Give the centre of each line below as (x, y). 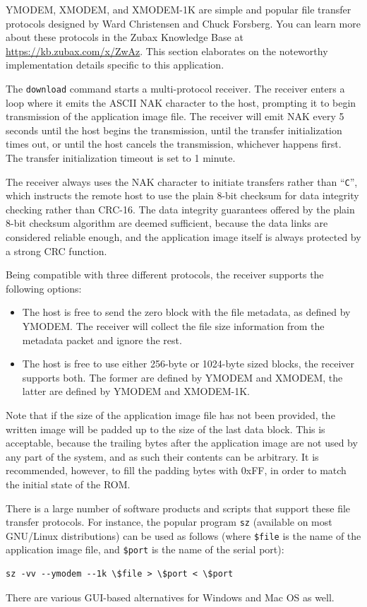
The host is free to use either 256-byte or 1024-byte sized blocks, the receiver (188, 364)
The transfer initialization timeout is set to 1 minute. (121, 158)
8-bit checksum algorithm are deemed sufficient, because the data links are (167, 223)
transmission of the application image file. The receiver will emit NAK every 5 (175, 116)
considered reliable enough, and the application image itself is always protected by (183, 237)
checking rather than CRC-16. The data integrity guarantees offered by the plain (180, 209)
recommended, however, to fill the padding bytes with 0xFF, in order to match (176, 470)
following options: (44, 288)
